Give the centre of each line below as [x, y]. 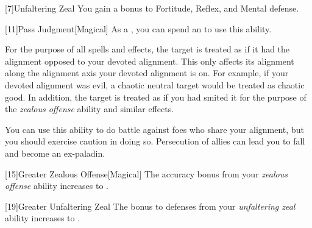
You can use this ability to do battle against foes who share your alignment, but [154, 129]
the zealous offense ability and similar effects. [90, 109]
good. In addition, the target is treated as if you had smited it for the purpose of [156, 97]
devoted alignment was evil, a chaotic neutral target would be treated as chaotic [155, 84]
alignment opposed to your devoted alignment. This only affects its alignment [150, 61]
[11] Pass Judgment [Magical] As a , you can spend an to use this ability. [138, 28]
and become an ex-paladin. [55, 153]
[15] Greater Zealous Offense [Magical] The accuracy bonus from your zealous [146, 173]
